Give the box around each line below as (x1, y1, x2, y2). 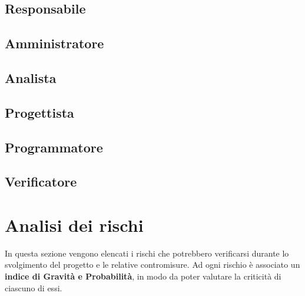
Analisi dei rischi (5, 212, 144, 237)
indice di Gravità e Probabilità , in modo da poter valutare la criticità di (5, 270, 281, 282)
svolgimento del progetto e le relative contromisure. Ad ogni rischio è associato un (5, 258, 300, 271)
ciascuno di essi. (5, 281, 62, 294)
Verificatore (5, 172, 77, 191)
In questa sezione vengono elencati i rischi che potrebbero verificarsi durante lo (5, 247, 289, 259)
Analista (5, 68, 57, 87)
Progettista (5, 103, 74, 121)
